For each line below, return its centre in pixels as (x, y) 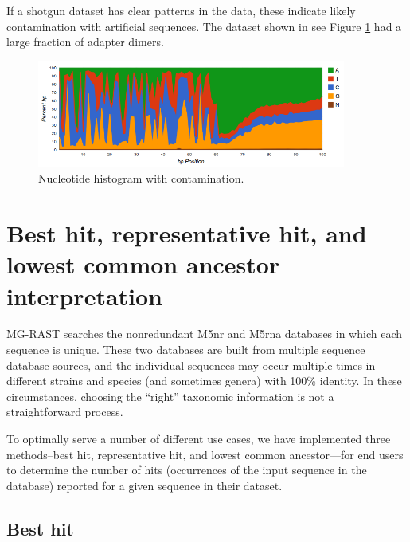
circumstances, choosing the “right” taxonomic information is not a (170, 396)
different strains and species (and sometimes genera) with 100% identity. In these (204, 381)
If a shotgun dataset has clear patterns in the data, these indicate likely (181, 10)
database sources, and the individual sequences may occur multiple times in (191, 365)
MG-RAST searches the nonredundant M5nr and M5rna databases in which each (204, 334)
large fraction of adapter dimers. (85, 42)
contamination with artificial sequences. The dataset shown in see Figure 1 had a (204, 26)
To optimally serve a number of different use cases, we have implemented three (199, 439)
